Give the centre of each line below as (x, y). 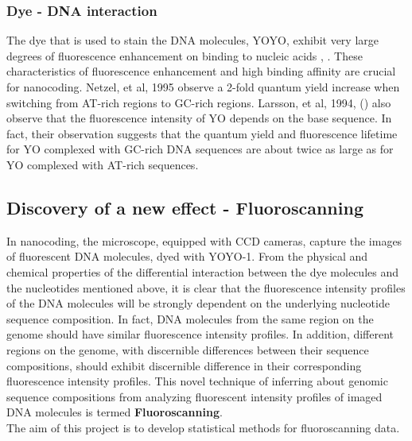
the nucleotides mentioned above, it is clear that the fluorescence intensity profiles (206, 287)
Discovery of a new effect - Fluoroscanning (185, 207)
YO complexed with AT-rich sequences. (103, 164)
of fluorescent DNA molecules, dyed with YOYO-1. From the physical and (187, 256)
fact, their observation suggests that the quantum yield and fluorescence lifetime (202, 133)
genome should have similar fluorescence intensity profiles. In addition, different (200, 334)
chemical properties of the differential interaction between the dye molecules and (202, 271)
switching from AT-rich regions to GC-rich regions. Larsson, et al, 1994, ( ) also (199, 102)
